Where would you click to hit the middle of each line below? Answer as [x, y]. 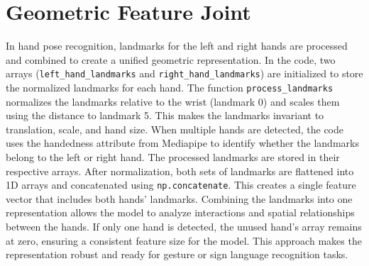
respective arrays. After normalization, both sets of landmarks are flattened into [180, 171]
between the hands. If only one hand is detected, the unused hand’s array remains [184, 227]
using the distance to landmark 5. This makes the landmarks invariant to [165, 115]
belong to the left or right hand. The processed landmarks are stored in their [173, 157]
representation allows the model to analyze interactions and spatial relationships [180, 212]
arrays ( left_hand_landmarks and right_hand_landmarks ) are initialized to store [184, 73]
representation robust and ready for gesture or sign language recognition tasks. [177, 254]
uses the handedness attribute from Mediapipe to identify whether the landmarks [182, 143]
